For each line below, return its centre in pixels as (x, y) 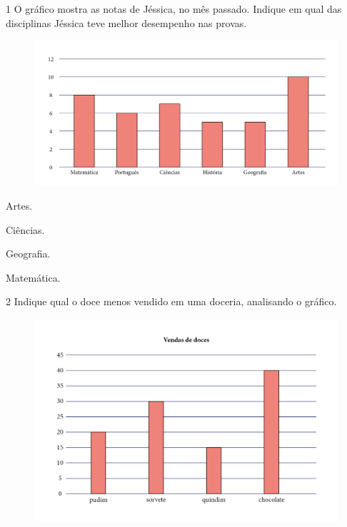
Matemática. (33, 277)
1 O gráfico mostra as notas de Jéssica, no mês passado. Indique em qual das (174, 9)
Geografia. (28, 254)
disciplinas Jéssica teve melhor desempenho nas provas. (126, 22)
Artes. (19, 205)
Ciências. (25, 229)
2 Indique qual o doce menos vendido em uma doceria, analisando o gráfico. (171, 301)
